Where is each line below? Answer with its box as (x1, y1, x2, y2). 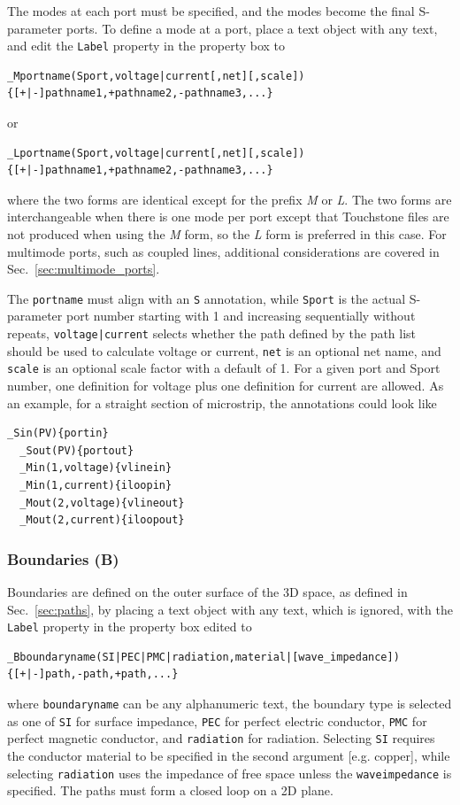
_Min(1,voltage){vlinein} (19, 461, 172, 475)
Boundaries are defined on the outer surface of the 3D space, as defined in (7, 582, 408, 600)
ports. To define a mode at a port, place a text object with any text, (65, 19, 438, 37)
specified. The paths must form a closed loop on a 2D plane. (7, 781, 333, 800)
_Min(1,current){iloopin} (19, 478, 172, 492)
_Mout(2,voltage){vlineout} (19, 496, 185, 509)
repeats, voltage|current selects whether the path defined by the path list (7, 324, 417, 343)
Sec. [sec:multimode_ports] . (7, 259, 160, 278)
